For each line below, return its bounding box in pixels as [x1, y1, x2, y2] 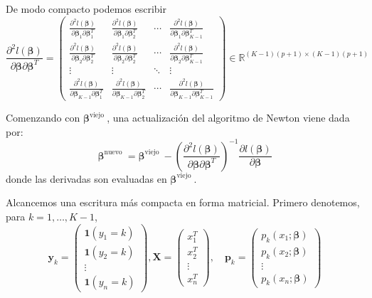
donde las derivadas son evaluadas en [6, 171, 167, 186]
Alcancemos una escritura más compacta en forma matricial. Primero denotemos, [6, 195, 360, 210]
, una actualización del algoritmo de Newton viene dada [107, 110, 350, 125]
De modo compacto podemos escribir [6, 1, 166, 16]
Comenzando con [6, 110, 80, 125]
